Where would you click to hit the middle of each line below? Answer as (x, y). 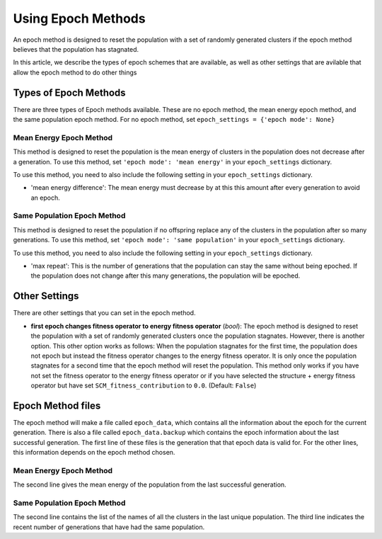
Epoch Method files (57, 405)
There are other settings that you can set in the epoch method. (104, 313)
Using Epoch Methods (79, 18)
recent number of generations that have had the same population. (109, 527)
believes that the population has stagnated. (76, 49)
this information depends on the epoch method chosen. (94, 453)
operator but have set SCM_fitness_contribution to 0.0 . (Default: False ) (144, 385)
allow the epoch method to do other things (75, 72)
